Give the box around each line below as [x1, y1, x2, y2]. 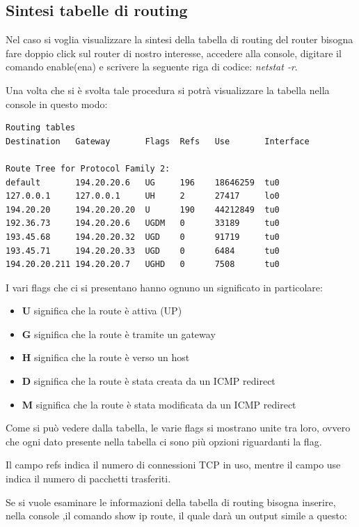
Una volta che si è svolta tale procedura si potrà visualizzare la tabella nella [6, 82, 330, 97]
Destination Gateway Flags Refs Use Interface [6, 136, 310, 146]
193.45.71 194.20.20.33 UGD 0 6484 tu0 [6, 245, 280, 256]
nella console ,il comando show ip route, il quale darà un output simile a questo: [6, 508, 347, 523]
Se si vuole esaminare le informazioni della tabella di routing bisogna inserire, [6, 494, 336, 509]
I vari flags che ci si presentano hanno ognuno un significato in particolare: [6, 280, 323, 294]
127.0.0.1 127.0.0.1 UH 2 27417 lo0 [6, 191, 280, 201]
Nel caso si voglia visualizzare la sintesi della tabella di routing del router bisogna [6, 32, 353, 47]
